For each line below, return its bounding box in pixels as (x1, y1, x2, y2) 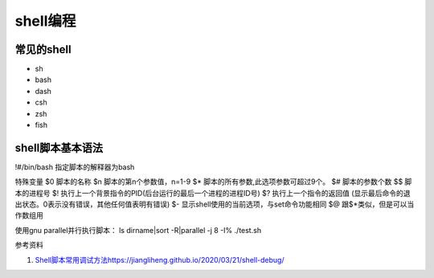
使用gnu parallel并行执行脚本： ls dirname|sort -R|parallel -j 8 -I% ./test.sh (14, 225, 261, 235)
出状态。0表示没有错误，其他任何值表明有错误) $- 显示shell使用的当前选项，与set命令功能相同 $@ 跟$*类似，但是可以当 (14, 199, 415, 209)
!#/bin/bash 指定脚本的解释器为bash (14, 161, 135, 172)
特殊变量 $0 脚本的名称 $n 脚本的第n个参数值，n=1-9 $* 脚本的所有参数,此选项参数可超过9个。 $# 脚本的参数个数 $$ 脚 (14, 177, 412, 186)
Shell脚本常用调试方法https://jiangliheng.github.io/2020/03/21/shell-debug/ (35, 255, 285, 264)
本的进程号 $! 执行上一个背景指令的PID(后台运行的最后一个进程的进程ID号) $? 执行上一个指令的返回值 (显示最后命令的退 (14, 188, 411, 198)
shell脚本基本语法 (14, 141, 104, 154)
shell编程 (14, 12, 76, 30)
